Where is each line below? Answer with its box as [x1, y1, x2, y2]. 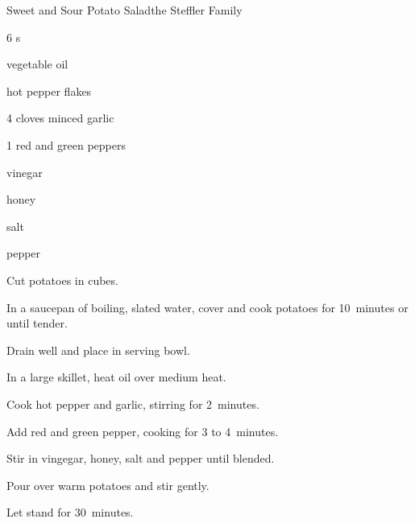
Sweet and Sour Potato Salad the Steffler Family [6, 2, 243, 18]
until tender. [6, 315, 68, 332]
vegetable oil [6, 56, 68, 72]
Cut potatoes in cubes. [6, 271, 118, 288]
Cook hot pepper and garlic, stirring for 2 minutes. [6, 395, 259, 412]
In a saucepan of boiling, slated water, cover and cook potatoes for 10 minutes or [6, 299, 409, 315]
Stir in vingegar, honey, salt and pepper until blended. [6, 450, 275, 467]
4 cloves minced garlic [6, 109, 114, 126]
